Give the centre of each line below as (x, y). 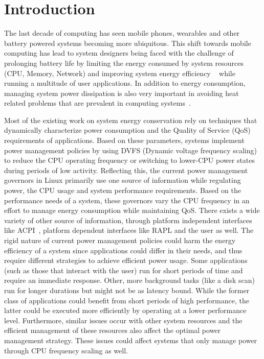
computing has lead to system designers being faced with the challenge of (119, 53)
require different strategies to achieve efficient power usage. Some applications (126, 260)
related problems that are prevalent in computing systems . (97, 103)
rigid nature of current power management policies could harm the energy (120, 240)
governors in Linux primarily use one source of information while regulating (123, 180)
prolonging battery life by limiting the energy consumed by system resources (124, 63)
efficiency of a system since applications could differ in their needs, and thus (123, 250)
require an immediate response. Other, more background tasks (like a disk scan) (129, 280)
